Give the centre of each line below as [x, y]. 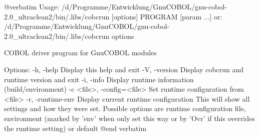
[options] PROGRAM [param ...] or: [167, 16]
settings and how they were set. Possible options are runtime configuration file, [125, 108]
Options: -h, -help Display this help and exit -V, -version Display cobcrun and [124, 69]
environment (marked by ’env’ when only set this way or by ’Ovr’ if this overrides [129, 118]
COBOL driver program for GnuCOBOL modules [80, 53]
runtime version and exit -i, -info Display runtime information [99, 79]
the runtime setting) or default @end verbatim [75, 128]
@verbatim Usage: [32, 6]
